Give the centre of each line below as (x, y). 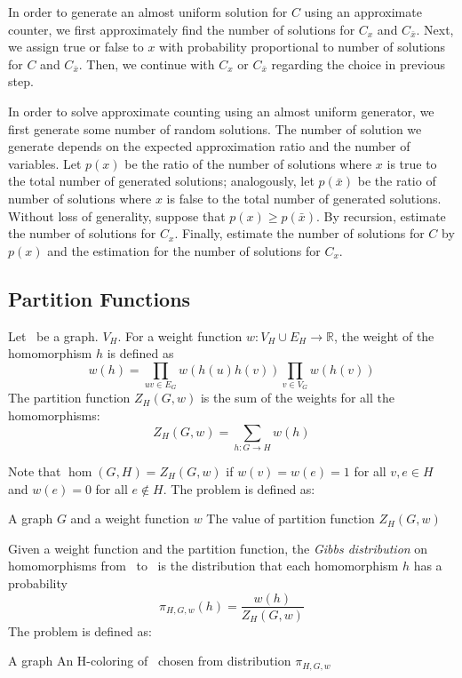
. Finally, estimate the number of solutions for (299, 233)
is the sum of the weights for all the (297, 398)
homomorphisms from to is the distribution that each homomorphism (203, 566)
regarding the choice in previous (358, 64)
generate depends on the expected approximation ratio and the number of (209, 146)
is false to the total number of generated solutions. (304, 198)
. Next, (435, 29)
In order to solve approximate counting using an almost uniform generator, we (221, 111)
